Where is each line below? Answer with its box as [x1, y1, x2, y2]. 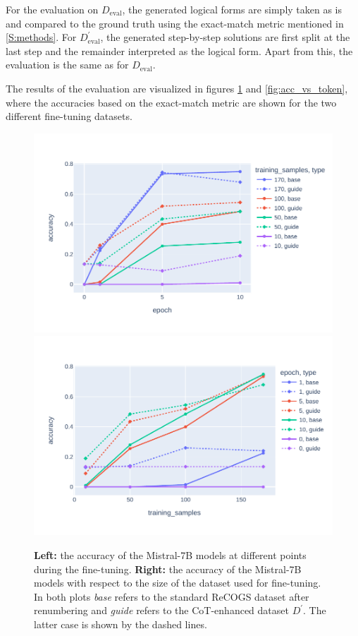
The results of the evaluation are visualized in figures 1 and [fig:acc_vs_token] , [6, 80, 348, 95]
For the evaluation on [6, 2, 99, 16]
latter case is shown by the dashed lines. [34, 616, 207, 631]
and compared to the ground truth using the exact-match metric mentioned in [6, 16, 344, 30]
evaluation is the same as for [6, 57, 129, 72]
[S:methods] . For [6, 30, 77, 44]
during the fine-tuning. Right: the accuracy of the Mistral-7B [34, 561, 302, 576]
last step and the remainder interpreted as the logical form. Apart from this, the [6, 43, 353, 58]
